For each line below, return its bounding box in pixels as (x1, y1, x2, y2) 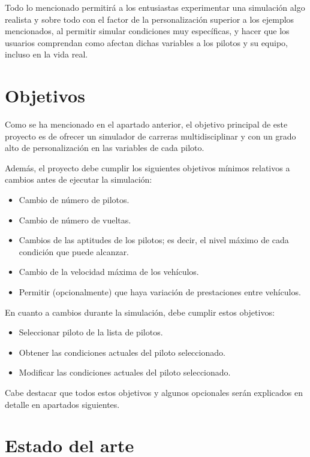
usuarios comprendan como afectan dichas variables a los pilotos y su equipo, (5, 36, 288, 49)
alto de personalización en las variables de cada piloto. (5, 141, 204, 154)
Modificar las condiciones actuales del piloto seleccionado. (19, 366, 231, 379)
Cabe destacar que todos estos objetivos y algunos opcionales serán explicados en (5, 386, 303, 398)
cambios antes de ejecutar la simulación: (5, 173, 152, 186)
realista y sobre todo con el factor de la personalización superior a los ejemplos (5, 13, 294, 25)
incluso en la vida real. (5, 48, 88, 60)
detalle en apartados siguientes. (5, 398, 120, 410)
